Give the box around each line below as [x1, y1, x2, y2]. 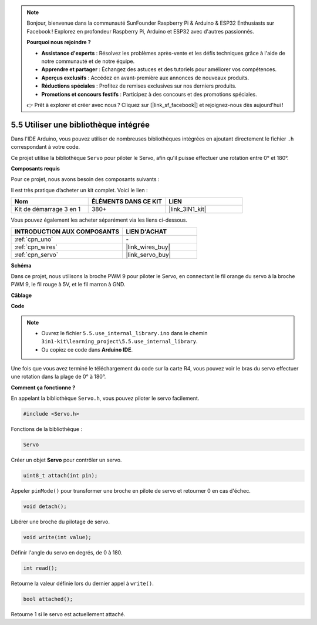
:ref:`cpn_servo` [14, 250, 59, 259]
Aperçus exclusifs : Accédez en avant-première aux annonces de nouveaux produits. [41, 74, 249, 81]
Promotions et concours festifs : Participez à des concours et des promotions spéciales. [41, 91, 258, 98]
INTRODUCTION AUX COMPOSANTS [14, 227, 120, 235]
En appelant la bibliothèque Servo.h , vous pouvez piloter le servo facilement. [11, 395, 200, 402]
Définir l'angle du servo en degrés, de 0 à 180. [11, 549, 123, 556]
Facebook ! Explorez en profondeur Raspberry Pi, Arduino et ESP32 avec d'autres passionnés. [26, 28, 255, 35]
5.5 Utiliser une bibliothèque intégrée [11, 119, 150, 129]
